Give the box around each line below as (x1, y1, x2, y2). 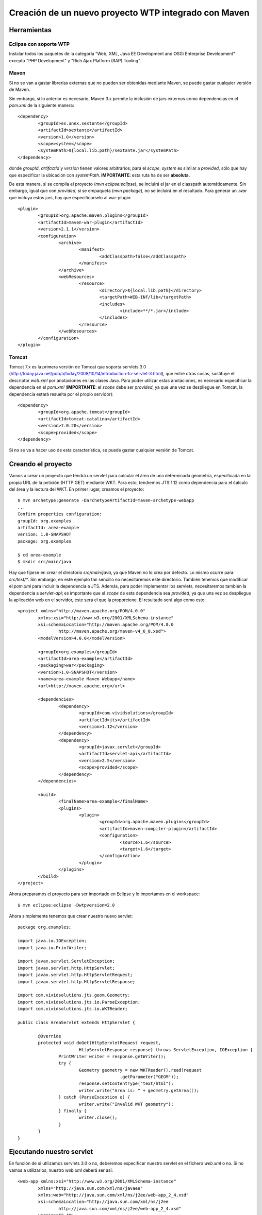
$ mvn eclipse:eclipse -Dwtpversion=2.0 (17, 902, 115, 908)
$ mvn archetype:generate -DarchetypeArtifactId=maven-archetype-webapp (17, 498, 194, 503)
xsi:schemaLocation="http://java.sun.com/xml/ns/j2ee (38, 1199, 169, 1205)
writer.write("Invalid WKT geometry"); (79, 1101, 174, 1107)
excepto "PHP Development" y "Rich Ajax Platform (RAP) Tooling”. (9, 57, 141, 63)
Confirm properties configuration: (17, 511, 102, 517)
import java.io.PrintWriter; (17, 945, 87, 950)
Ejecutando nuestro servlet (9, 1147, 93, 1156)
